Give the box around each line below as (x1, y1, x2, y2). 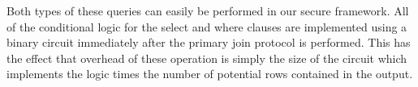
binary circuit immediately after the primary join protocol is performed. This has (6, 34, 411, 51)
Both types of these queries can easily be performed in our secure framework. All (6, 2, 409, 19)
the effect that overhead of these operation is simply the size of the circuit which (6, 49, 407, 66)
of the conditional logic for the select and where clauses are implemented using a (6, 18, 407, 35)
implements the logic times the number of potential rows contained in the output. (6, 65, 413, 82)
